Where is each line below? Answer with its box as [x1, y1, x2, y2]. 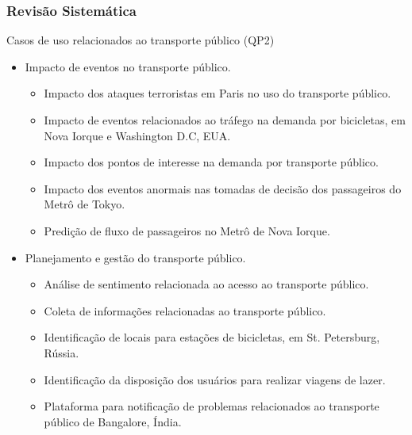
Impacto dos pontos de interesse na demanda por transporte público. [44, 154, 379, 170]
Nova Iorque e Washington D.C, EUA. [44, 127, 231, 143]
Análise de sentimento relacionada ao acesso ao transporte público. [44, 276, 369, 292]
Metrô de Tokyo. [44, 196, 125, 212]
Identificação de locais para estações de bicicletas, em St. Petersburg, [44, 329, 380, 345]
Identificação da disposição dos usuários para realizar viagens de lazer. [44, 371, 386, 387]
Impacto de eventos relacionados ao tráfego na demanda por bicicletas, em [44, 112, 406, 128]
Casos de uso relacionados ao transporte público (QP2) [6, 32, 275, 48]
